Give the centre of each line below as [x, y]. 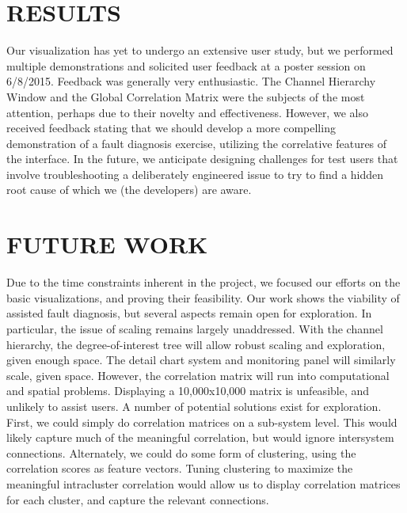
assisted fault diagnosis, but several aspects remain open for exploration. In [189, 313]
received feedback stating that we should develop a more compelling [171, 128]
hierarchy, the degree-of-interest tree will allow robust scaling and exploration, [196, 344]
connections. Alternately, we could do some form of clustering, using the [181, 452]
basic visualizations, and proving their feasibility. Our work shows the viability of [203, 297]
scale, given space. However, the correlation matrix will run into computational [198, 375]
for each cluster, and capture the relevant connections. [138, 499]
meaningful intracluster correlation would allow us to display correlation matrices [203, 483]
